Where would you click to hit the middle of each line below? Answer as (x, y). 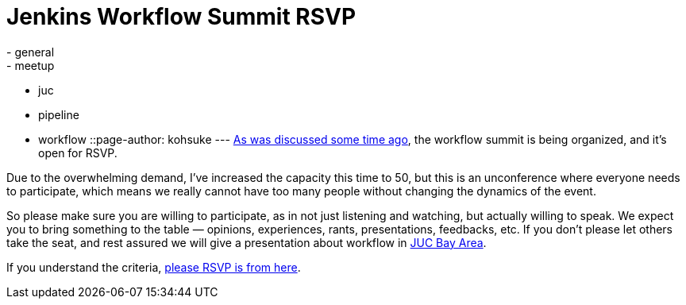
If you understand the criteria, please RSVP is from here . (154, 267)
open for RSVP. (78, 152)
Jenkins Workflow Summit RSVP (181, 17)
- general (31, 52)
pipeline (59, 114)
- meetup (31, 65)
